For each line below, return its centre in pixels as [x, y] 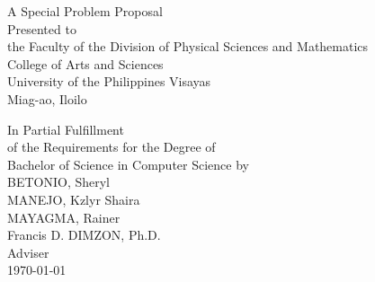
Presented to [42, 28]
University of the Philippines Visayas [109, 81]
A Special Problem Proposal [85, 11]
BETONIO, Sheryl [59, 182]
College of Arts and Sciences [85, 63]
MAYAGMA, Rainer [64, 217]
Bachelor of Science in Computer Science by [128, 164]
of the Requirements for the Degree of [112, 147]
